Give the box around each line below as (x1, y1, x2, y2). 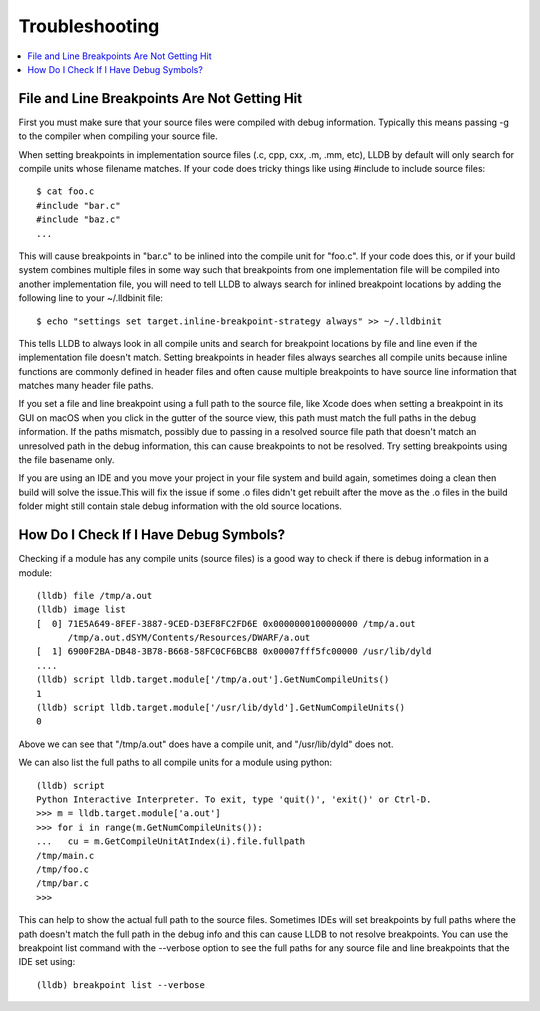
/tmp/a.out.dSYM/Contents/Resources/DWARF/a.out (67, 632, 311, 644)
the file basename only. (18, 454, 115, 466)
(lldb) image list (36, 604, 127, 615)
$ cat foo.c (36, 186, 95, 197)
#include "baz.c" (36, 214, 121, 225)
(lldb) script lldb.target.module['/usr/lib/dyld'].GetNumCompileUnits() (36, 702, 406, 714)
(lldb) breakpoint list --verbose (36, 979, 205, 990)
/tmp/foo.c (36, 863, 90, 875)
